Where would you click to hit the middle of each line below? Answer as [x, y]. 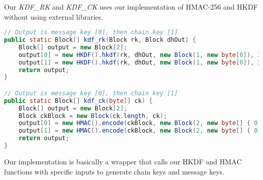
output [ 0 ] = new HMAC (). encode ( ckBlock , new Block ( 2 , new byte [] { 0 [138, 123]
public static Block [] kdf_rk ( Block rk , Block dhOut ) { [100, 40]
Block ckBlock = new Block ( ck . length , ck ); [93, 116]
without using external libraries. [54, 16]
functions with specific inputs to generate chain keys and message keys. [114, 171]
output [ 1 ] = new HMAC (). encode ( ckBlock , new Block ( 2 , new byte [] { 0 [138, 131]
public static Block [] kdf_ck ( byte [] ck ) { [78, 101]
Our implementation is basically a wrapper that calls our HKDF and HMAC [123, 161]
